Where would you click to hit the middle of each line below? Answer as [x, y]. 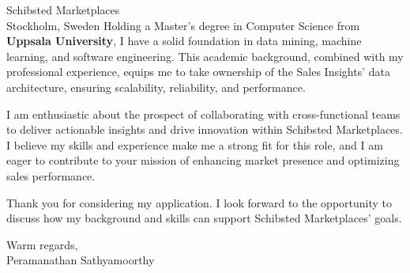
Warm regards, [42, 244]
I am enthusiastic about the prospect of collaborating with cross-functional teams [203, 114]
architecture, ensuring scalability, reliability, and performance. [156, 87]
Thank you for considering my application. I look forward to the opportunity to [199, 202]
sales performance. [51, 175]
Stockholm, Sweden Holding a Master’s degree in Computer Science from [183, 25]
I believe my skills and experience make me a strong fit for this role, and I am [195, 144]
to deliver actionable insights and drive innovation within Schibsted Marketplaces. [205, 129]
